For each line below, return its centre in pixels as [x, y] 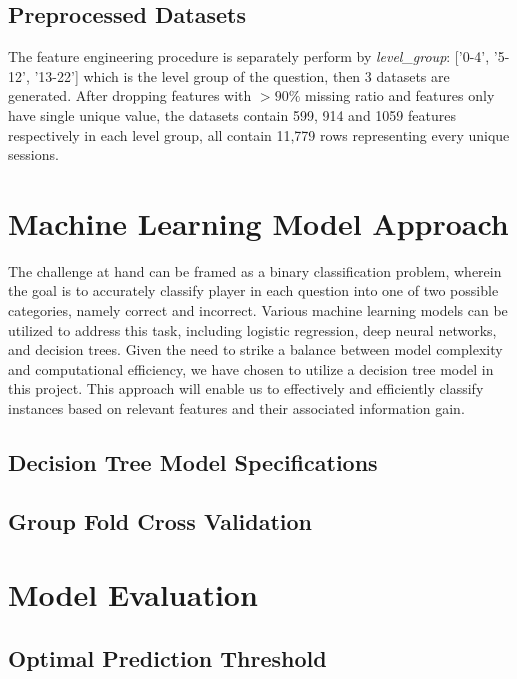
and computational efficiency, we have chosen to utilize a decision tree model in [251, 368]
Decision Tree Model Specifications [193, 462]
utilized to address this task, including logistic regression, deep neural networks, [252, 329]
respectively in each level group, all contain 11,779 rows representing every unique [259, 134]
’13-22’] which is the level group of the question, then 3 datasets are [242, 75]
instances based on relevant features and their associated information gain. [236, 408]
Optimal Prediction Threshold [167, 657]
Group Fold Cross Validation [160, 520]
